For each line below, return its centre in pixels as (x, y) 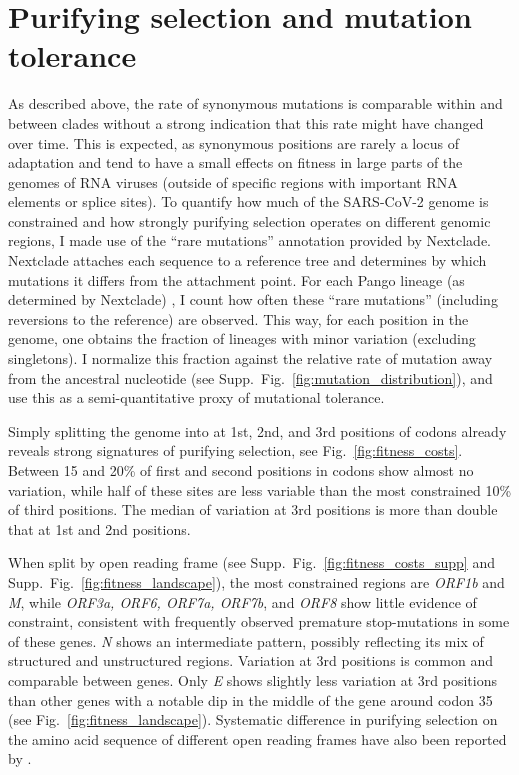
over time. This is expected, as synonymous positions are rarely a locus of (234, 142)
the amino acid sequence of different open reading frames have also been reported (257, 738)
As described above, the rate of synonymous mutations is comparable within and (255, 103)
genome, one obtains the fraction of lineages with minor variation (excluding (242, 338)
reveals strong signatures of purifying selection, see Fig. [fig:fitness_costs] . (235, 450)
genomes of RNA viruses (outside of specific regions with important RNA (233, 181)
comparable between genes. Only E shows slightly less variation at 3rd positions (252, 679)
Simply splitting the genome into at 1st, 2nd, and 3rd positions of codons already (257, 430)
